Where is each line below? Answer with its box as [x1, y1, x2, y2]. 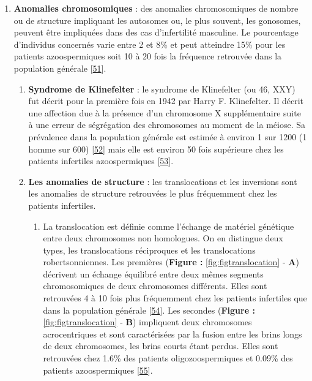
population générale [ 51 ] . [13, 61, 106, 74]
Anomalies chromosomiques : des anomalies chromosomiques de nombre [13, 2, 299, 14]
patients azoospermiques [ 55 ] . [43, 363, 153, 376]
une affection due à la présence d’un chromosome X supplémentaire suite [28, 106, 301, 119]
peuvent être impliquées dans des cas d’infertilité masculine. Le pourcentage [13, 26, 299, 39]
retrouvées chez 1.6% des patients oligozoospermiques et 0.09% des [43, 352, 293, 364]
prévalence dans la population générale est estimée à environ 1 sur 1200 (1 [28, 130, 307, 143]
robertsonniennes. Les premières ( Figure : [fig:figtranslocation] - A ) [43, 255, 299, 268]
